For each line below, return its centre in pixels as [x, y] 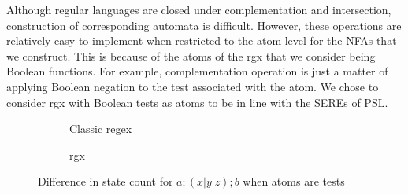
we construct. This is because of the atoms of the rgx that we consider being [191, 55]
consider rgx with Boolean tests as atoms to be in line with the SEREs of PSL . [197, 102]
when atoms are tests [294, 181]
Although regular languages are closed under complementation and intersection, [199, 9]
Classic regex [101, 129]
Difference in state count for [106, 181]
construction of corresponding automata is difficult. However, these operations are [204, 25]
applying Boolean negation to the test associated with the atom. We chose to [193, 86]
